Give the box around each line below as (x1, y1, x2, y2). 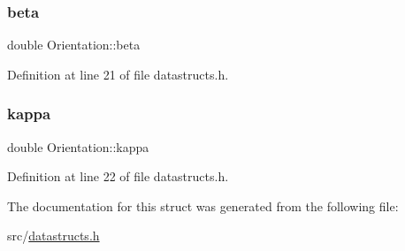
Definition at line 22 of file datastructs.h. (7, 167, 229, 186)
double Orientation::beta (7, 35, 141, 54)
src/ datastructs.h (7, 226, 100, 245)
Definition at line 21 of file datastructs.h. (7, 65, 229, 83)
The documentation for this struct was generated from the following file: (7, 196, 399, 215)
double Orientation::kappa (7, 137, 149, 156)
